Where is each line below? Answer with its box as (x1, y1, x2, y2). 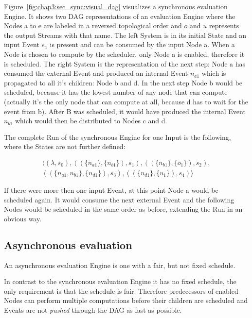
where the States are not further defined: (4, 141, 126, 151)
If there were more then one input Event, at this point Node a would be (4, 184, 218, 195)
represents (209, 20, 239, 31)
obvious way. (4, 213, 42, 223)
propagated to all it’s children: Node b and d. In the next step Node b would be (4, 77, 242, 87)
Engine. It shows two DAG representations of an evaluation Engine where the (4, 11, 235, 21)
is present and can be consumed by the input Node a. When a (50, 39, 235, 50)
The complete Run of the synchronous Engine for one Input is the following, (4, 132, 231, 142)
